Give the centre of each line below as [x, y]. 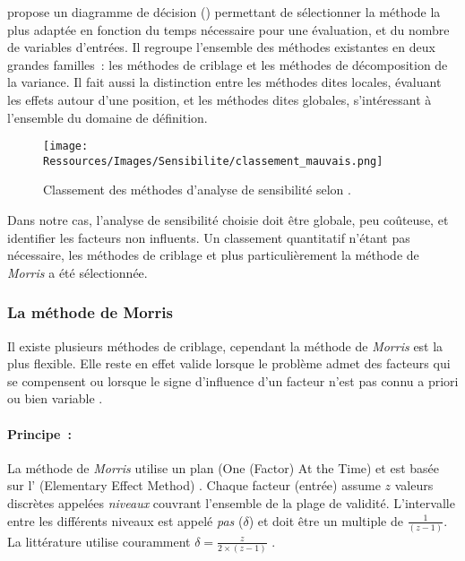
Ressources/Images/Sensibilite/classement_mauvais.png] [213, 161]
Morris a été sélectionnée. [77, 272]
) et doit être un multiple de [326, 520]
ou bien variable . [55, 398]
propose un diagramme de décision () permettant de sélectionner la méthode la [224, 12]
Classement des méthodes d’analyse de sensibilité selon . [197, 190]
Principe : [39, 433]
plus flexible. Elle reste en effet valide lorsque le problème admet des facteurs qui [229, 363]
